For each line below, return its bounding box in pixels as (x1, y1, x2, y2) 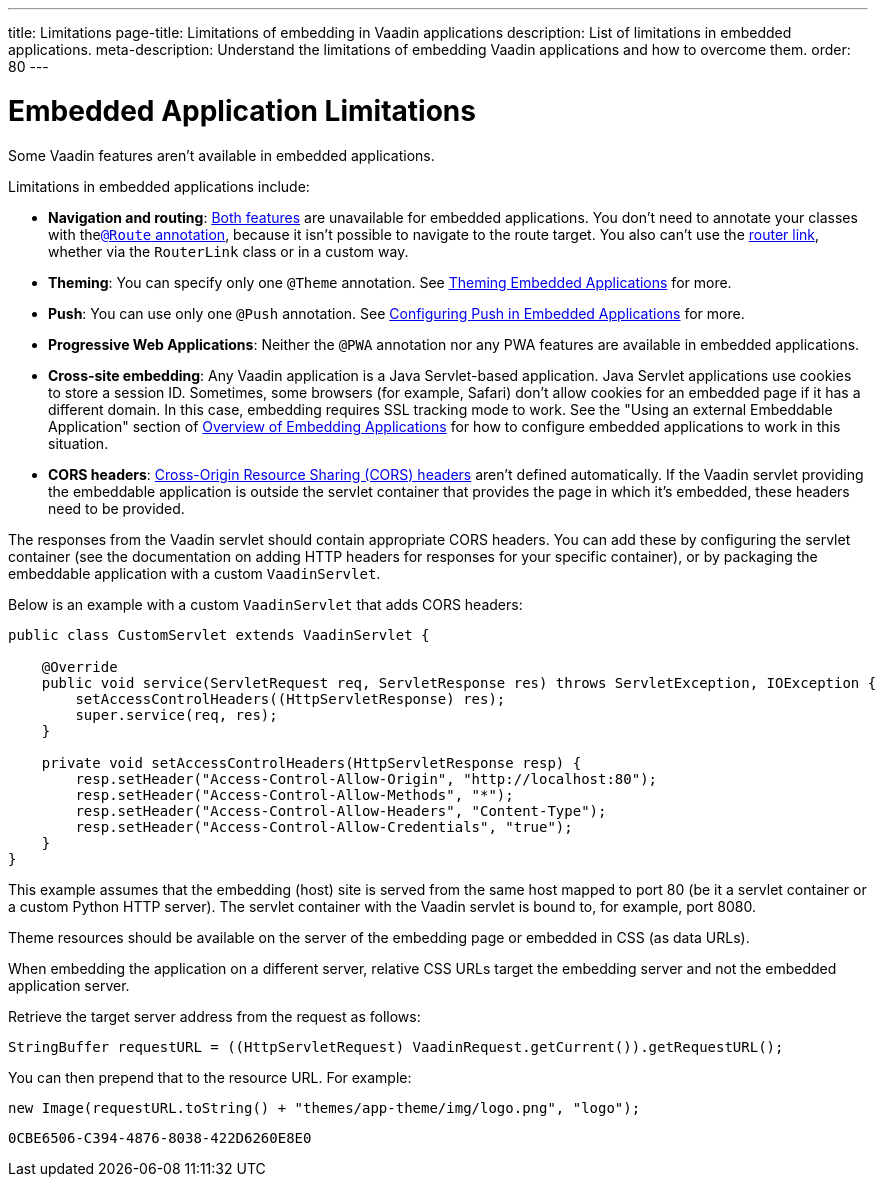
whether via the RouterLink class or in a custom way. (48, 242, 409, 260)
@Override (41, 658, 118, 675)
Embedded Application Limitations (8, 93, 476, 128)
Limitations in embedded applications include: (8, 177, 310, 195)
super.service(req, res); (75, 706, 278, 723)
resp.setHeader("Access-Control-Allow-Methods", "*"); (75, 786, 514, 803)
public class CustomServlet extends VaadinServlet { (8, 626, 430, 643)
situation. (48, 434, 109, 452)
